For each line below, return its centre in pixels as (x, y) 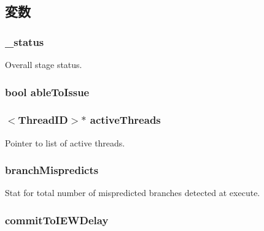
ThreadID (43, 120)
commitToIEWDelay (57, 220)
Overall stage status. (44, 64)
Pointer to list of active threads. (65, 142)
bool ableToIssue (47, 92)
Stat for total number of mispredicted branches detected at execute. (133, 193)
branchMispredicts (52, 170)
